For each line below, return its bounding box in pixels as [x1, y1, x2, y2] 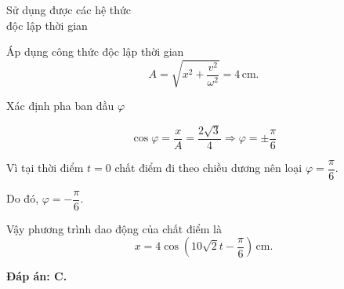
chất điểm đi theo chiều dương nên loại [114, 159, 302, 176]
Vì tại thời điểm [6, 159, 84, 176]
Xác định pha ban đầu [6, 97, 114, 114]
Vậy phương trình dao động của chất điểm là [6, 220, 223, 236]
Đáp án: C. [6, 268, 67, 284]
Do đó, [6, 190, 39, 207]
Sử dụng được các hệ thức [6, 2, 132, 17]
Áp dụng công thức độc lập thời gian [6, 43, 184, 60]
